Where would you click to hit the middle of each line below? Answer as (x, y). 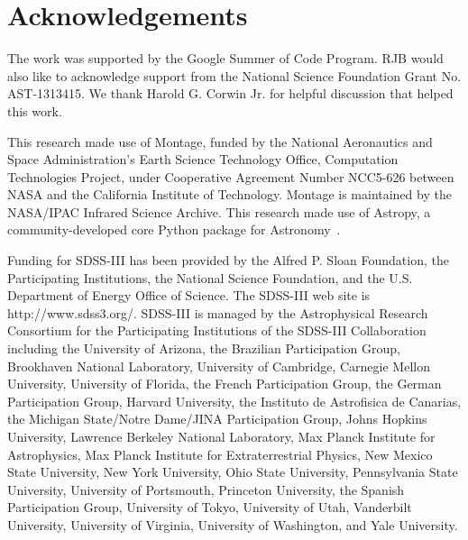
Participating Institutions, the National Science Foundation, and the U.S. (210, 277)
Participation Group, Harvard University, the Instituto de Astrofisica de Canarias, (234, 401)
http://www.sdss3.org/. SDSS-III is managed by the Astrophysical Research (218, 312)
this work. (35, 110)
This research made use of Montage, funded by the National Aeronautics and (220, 141)
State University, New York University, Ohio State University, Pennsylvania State (233, 472)
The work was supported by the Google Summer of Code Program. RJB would (225, 58)
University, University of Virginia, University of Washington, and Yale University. (233, 524)
